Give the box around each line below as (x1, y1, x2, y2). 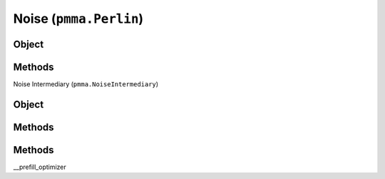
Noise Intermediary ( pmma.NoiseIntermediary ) (13, 80, 159, 88)
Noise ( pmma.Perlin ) (13, 11, 144, 26)
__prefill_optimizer (13, 163, 67, 171)
